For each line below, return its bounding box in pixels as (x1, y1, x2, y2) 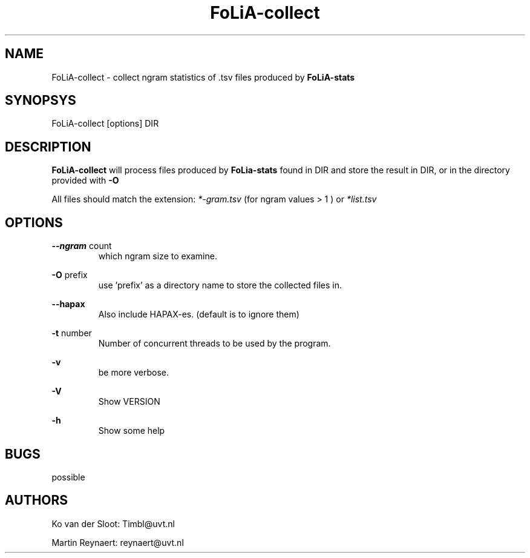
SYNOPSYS (5, 93, 76, 108)
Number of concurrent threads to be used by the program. (98, 338, 331, 349)
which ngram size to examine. (98, 251, 217, 262)
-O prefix (51, 270, 88, 281)
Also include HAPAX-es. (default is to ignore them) (98, 309, 299, 320)
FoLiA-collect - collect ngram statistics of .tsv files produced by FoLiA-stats (51, 71, 355, 82)
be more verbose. (98, 367, 169, 378)
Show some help (98, 425, 165, 436)
